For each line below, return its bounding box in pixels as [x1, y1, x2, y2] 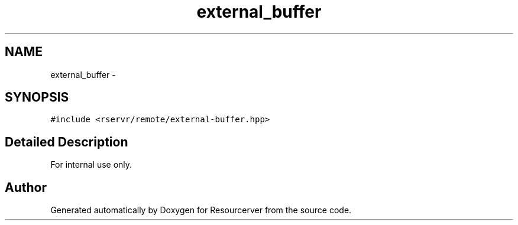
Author [5, 180, 47, 195]
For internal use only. [50, 159, 132, 170]
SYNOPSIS [5, 90, 69, 105]
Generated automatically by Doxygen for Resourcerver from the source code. [50, 205, 352, 216]
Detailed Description [5, 134, 128, 149]
